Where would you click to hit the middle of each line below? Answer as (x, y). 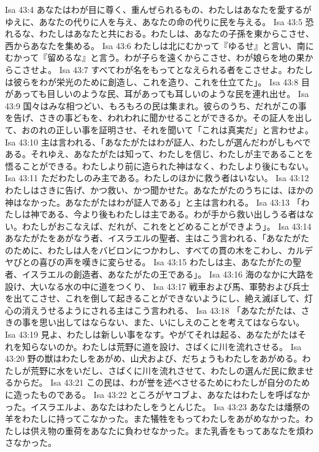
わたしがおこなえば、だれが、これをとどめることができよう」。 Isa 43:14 (167, 226)
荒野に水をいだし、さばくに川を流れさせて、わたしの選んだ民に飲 (163, 370)
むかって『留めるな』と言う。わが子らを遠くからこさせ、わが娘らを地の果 (155, 57)
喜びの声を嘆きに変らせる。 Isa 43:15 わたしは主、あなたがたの (166, 262)
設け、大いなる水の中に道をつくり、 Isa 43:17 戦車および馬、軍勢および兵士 (157, 286)
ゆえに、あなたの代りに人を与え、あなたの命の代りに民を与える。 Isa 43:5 (154, 21)
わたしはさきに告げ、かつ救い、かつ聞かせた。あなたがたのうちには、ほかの (159, 189)
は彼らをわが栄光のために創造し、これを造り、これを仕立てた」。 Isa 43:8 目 (157, 81)
